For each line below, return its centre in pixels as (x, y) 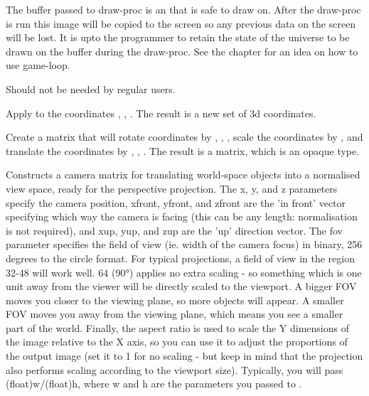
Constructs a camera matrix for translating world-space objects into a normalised (183, 175)
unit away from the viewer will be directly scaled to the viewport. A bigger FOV (181, 286)
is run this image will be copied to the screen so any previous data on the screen (181, 23)
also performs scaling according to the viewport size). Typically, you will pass (175, 369)
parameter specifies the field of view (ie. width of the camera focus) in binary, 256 (184, 244)
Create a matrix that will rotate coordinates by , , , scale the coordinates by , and (184, 137)
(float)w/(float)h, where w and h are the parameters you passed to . (154, 384)
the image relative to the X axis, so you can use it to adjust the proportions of (177, 342)
